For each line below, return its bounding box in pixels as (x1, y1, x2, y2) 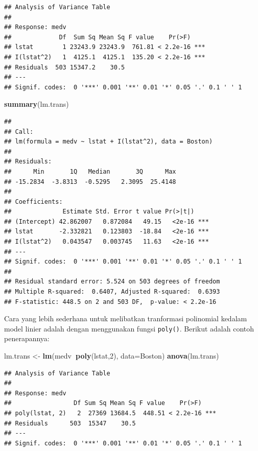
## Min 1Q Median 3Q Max (4, 168, 176, 175)
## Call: (4, 128, 34, 135)
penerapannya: (4, 333, 50, 344)
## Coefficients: (4, 198, 63, 205)
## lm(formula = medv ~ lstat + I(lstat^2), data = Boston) (4, 138, 213, 146)
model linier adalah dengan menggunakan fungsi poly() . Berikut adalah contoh (4, 323, 254, 334)
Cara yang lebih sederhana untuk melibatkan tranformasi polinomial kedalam (4, 313, 247, 324)
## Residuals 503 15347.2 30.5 (4, 63, 125, 71)
